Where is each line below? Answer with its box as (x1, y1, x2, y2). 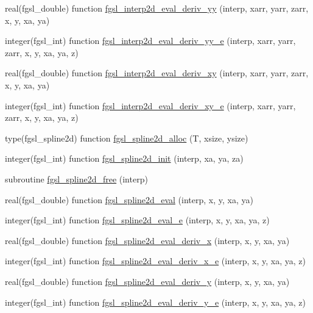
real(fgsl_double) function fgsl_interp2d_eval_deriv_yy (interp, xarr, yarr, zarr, (5, 2, 309, 14)
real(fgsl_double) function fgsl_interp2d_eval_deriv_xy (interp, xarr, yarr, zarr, (5, 67, 309, 79)
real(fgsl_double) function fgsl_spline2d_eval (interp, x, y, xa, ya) (5, 193, 253, 206)
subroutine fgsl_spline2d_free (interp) (5, 172, 148, 185)
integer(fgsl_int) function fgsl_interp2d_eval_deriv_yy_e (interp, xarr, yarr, (5, 34, 296, 47)
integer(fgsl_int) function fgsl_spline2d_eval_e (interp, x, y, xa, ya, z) (5, 214, 270, 226)
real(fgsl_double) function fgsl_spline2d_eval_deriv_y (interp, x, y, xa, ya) (5, 275, 290, 287)
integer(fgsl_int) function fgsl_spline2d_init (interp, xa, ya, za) (5, 152, 244, 165)
